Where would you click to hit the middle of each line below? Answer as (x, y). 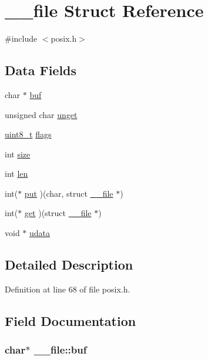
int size (18, 154)
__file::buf (60, 350)
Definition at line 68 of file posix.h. (68, 289)
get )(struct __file (58, 213)
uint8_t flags (28, 134)
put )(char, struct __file (69, 193)
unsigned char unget (41, 114)
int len (16, 174)
